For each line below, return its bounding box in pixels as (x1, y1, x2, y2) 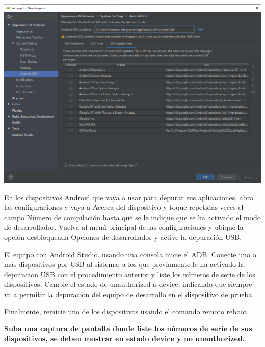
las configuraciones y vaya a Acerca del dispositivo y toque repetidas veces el (4, 202, 244, 212)
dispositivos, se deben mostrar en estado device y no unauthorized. (4, 333, 245, 343)
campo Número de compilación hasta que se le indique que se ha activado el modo (4, 211, 261, 222)
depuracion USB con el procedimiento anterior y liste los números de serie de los (4, 269, 255, 279)
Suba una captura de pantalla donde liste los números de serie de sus (4, 323, 252, 334)
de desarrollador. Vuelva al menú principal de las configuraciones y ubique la (4, 222, 244, 232)
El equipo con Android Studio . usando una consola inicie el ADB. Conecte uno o (4, 249, 256, 259)
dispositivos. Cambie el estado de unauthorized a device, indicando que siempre (4, 279, 252, 289)
